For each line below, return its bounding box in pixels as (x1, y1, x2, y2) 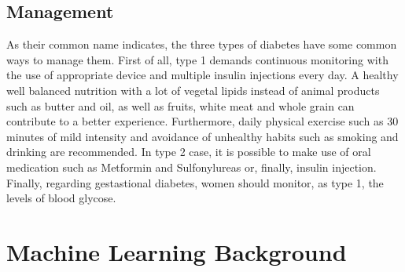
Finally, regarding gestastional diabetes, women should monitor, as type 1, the (6, 174, 384, 190)
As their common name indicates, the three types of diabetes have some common (6, 36, 397, 53)
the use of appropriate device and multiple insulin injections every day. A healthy (6, 67, 399, 83)
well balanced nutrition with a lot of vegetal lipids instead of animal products (6, 82, 380, 98)
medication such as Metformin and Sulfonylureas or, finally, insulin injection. (6, 158, 377, 175)
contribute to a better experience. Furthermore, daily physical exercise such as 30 (6, 113, 399, 129)
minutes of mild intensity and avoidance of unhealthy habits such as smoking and (6, 128, 399, 144)
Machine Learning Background (6, 235, 347, 267)
